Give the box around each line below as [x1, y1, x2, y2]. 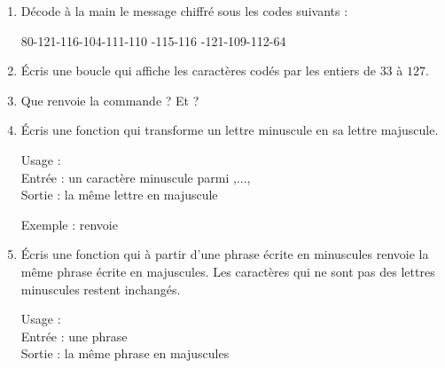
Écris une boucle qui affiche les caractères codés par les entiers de [20, 61, 376, 80]
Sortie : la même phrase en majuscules [20, 344, 230, 363]
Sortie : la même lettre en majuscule [20, 185, 218, 204]
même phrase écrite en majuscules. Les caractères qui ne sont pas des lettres [20, 262, 435, 280]
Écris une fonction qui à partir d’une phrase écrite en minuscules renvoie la [20, 245, 429, 263]
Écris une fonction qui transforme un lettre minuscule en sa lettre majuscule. [20, 121, 439, 139]
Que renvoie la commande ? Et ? [20, 90, 199, 109]
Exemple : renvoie [20, 215, 118, 233]
